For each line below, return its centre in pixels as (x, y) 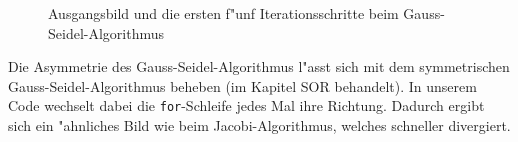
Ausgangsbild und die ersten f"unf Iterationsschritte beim (223, 13)
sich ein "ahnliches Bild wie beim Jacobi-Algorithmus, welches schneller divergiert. (259, 125)
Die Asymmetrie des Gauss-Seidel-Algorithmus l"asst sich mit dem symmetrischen (259, 66)
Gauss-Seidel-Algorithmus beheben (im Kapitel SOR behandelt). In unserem (242, 85)
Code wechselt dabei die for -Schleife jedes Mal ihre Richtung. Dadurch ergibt (246, 105)
